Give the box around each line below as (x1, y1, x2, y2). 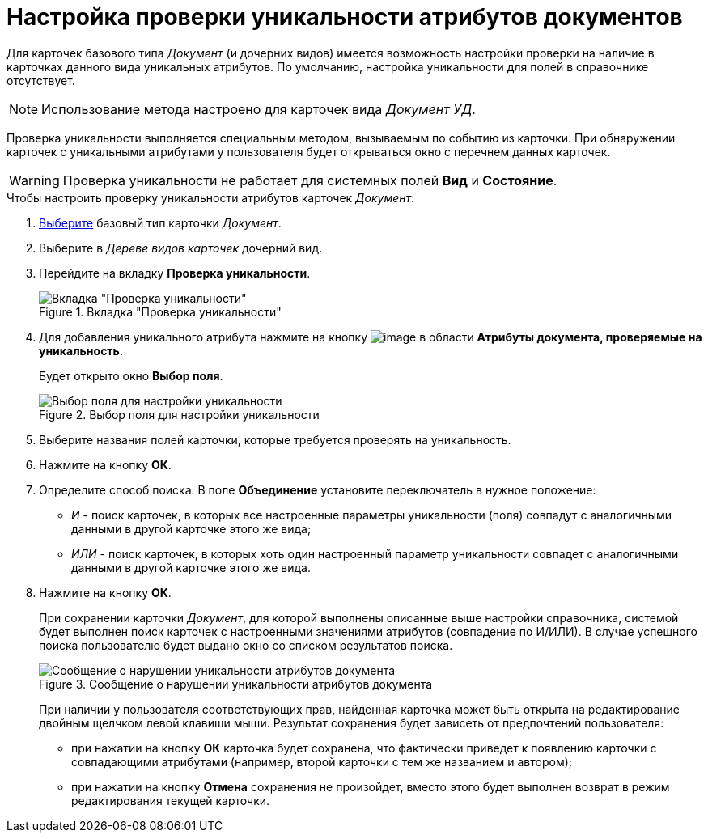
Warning (9, 172, 60, 189)
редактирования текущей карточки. (71, 793, 270, 807)
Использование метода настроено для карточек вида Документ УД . (41, 100, 476, 117)
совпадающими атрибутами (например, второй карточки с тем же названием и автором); (71, 754, 573, 769)
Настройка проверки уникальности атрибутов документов (6, 3, 683, 31)
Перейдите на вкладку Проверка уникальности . (39, 265, 311, 280)
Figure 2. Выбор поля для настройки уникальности (39, 407, 320, 422)
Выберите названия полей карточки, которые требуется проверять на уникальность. (39, 432, 511, 447)
